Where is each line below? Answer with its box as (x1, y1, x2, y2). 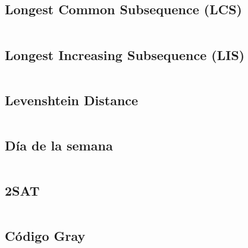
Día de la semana (5, 136, 113, 154)
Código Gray (5, 227, 86, 245)
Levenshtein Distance (5, 90, 139, 109)
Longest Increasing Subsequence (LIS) (5, 45, 245, 64)
